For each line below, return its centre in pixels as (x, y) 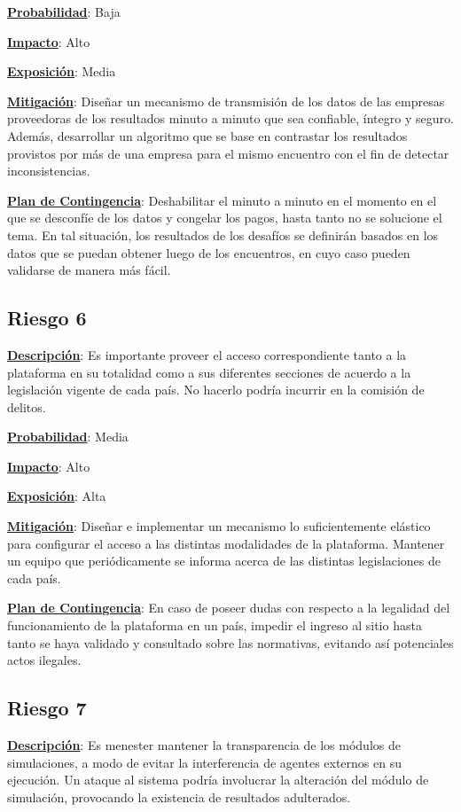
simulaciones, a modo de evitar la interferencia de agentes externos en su (204, 762)
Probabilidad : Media (68, 437)
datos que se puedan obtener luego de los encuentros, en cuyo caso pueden (209, 252)
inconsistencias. (49, 171)
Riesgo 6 (47, 318)
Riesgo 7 (47, 708)
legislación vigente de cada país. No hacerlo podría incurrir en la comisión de (216, 390)
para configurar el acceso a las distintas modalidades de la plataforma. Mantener (226, 543)
